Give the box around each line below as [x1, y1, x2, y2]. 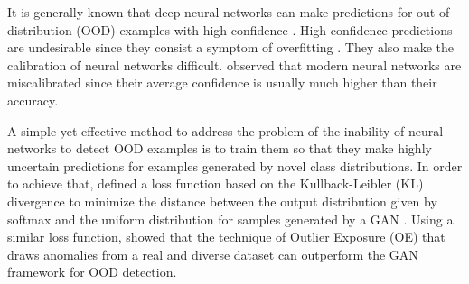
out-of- [417, 3, 454, 21]
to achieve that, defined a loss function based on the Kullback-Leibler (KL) [7, 174, 424, 193]
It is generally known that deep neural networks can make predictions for [7, 3, 413, 21]
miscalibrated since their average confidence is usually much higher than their [7, 73, 437, 92]
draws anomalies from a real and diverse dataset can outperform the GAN [7, 244, 418, 263]
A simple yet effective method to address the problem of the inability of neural [7, 121, 444, 140]
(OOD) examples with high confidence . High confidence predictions [76, 20, 453, 39]
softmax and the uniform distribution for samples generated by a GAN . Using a [7, 209, 454, 228]
